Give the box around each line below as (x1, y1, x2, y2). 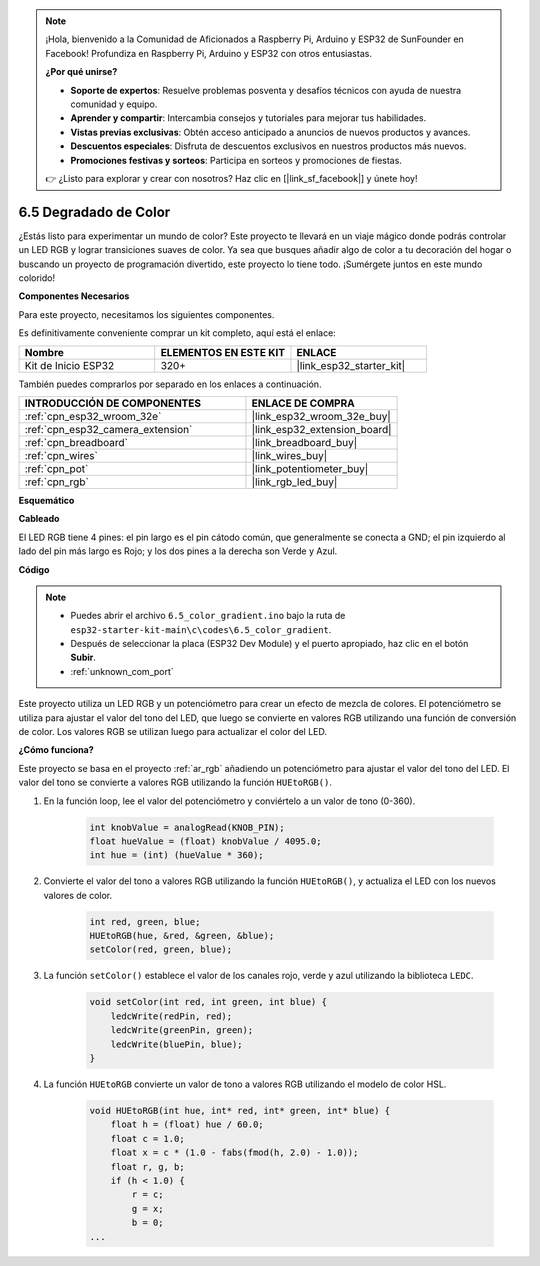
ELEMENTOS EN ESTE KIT (160, 345, 285, 359)
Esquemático (18, 494, 75, 506)
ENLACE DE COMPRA (251, 396, 355, 410)
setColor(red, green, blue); (89, 944, 233, 955)
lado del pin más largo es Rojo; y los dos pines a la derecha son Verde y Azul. (18, 545, 338, 557)
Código (18, 563, 50, 575)
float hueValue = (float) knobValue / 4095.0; (89, 835, 322, 847)
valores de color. (43, 889, 113, 901)
